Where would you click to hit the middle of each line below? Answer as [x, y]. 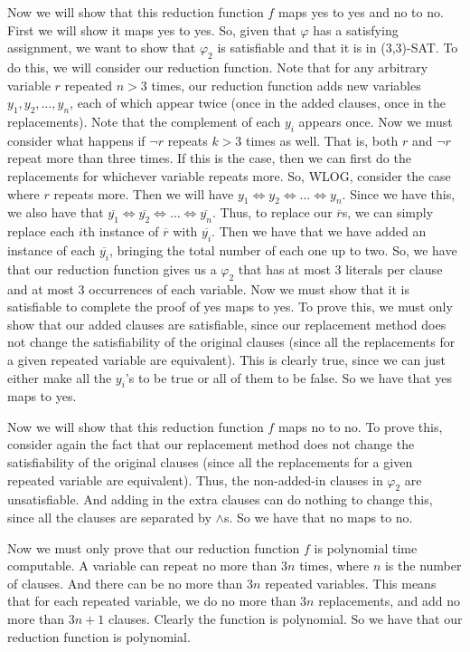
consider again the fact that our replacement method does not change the [211, 444]
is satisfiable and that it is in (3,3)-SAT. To [338, 48]
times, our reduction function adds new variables [286, 85]
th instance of [121, 231]
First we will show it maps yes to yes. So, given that [152, 29]
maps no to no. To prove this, [360, 426]
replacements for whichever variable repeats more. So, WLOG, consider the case [229, 175]
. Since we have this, [399, 193]
